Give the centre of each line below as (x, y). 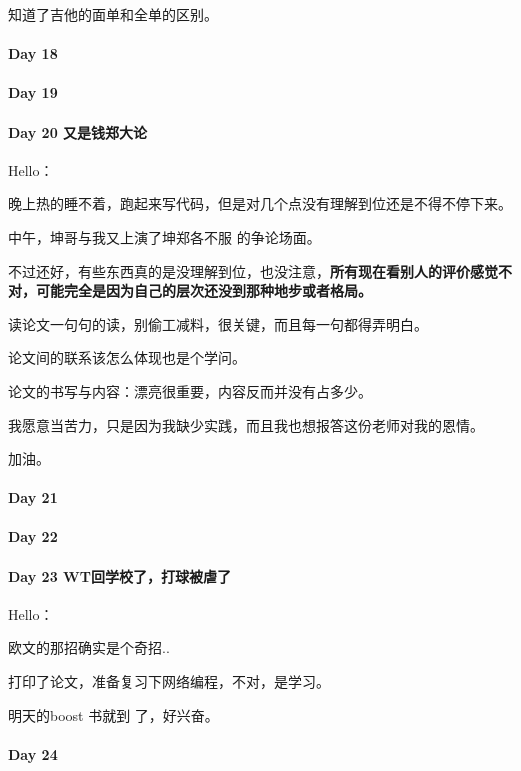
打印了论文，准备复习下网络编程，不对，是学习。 (169, 681)
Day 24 (33, 753)
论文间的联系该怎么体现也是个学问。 (127, 357)
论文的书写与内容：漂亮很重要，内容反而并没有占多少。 (190, 390)
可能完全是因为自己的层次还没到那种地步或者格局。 (203, 290)
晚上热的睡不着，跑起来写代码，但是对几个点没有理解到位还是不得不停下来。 (260, 203)
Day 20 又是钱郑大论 (78, 131)
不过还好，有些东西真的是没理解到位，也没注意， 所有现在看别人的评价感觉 (253, 270)
